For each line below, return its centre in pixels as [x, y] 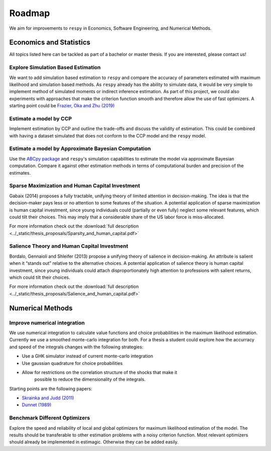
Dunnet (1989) [37, 405]
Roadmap [30, 13]
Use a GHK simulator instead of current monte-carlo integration [87, 356]
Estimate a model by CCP [41, 118]
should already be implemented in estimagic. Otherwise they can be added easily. [94, 442]
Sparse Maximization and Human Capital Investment [75, 186]
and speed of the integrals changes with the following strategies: [76, 347]
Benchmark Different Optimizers [50, 418]
